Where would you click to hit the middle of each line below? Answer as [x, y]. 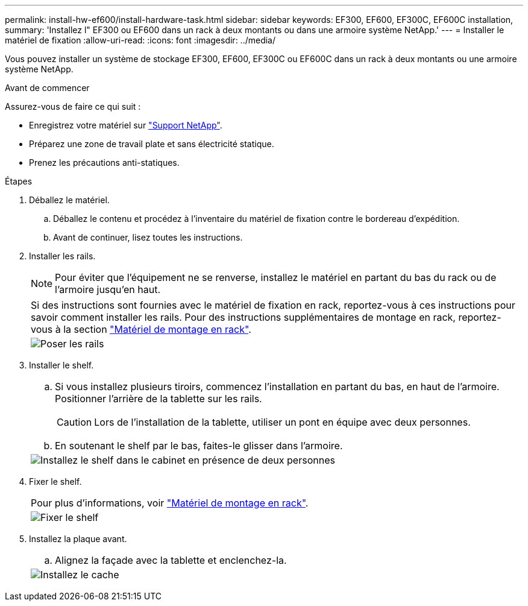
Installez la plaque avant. [78, 539]
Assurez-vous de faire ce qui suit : [73, 106]
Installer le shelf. [61, 365]
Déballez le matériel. [69, 200]
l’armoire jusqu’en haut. [108, 289]
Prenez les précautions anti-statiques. [104, 163]
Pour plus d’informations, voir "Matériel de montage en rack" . [170, 503]
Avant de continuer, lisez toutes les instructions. [148, 237]
